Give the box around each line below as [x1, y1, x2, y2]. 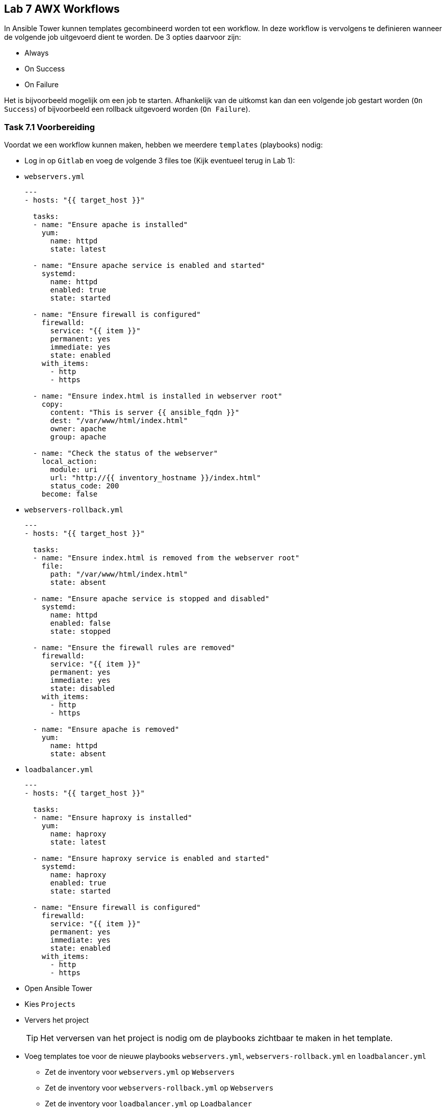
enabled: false [50, 619, 111, 628]
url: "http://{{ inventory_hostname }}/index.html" [50, 474, 261, 482]
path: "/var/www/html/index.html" [50, 570, 188, 579]
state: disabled [50, 684, 115, 693]
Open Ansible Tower [24, 984, 93, 993]
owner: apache [50, 425, 107, 433]
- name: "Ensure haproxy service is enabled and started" [33, 854, 270, 863]
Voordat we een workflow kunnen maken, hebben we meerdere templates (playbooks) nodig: [4, 140, 323, 150]
